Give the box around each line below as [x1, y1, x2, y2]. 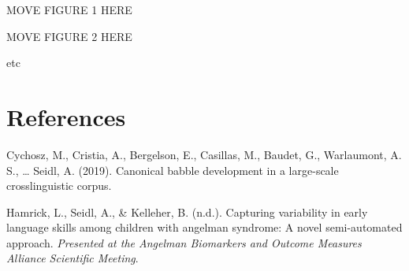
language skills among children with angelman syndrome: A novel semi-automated [6, 219, 403, 236]
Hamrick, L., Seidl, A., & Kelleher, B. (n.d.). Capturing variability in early [6, 203, 368, 220]
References [6, 100, 126, 132]
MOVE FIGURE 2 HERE [6, 28, 132, 44]
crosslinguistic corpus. [6, 177, 112, 194]
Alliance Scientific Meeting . [6, 250, 139, 266]
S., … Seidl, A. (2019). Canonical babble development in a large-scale [6, 161, 339, 178]
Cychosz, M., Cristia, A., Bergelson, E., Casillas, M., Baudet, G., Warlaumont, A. [6, 146, 402, 162]
